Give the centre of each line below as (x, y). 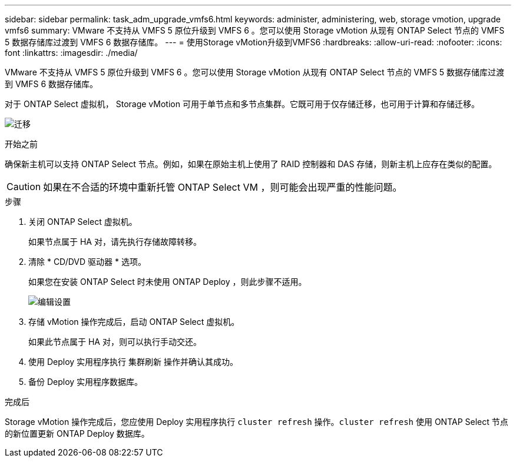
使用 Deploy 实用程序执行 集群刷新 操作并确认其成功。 (133, 362)
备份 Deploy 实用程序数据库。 (86, 382)
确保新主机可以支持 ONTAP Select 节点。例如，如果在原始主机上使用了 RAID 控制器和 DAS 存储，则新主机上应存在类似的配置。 (251, 164)
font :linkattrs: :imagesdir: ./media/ (71, 53)
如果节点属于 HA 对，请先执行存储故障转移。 (115, 242)
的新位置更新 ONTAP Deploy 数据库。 (77, 433)
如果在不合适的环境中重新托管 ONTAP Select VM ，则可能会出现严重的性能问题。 (223, 187)
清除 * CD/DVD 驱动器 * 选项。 (87, 262)
